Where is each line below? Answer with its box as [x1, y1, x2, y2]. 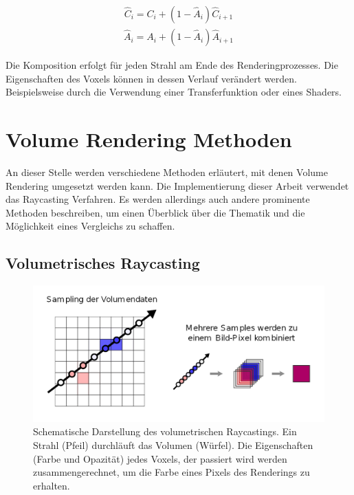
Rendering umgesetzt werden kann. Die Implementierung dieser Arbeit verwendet [5, 178, 349, 192]
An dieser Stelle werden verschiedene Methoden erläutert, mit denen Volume [5, 164, 328, 179]
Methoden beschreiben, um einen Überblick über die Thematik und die [5, 205, 305, 219]
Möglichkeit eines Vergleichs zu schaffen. [5, 219, 175, 233]
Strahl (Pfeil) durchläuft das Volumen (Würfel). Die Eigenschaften [33, 438, 313, 452]
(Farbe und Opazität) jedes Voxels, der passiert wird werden [33, 451, 287, 465]
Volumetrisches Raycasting [5, 252, 200, 274]
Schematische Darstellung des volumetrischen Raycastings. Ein [33, 424, 297, 439]
